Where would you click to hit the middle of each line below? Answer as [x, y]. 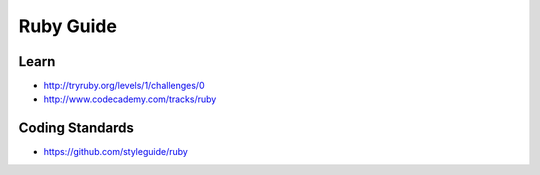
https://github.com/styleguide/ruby [116, 152]
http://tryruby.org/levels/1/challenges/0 [124, 86]
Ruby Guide [67, 26]
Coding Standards [76, 128]
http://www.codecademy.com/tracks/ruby [130, 99]
